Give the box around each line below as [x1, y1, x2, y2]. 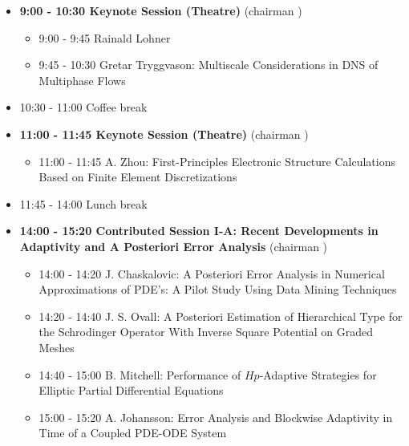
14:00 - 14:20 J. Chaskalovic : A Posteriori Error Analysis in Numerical [38, 265, 385, 282]
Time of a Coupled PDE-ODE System [38, 424, 227, 441]
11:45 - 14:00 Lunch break [19, 195, 148, 212]
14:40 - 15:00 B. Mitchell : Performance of [38, 366, 241, 383]
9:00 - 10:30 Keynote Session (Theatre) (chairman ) [19, 2, 302, 18]
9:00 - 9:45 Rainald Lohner [38, 29, 171, 46]
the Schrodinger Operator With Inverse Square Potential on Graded [38, 323, 374, 340]
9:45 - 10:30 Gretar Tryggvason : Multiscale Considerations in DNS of [38, 56, 379, 73]
